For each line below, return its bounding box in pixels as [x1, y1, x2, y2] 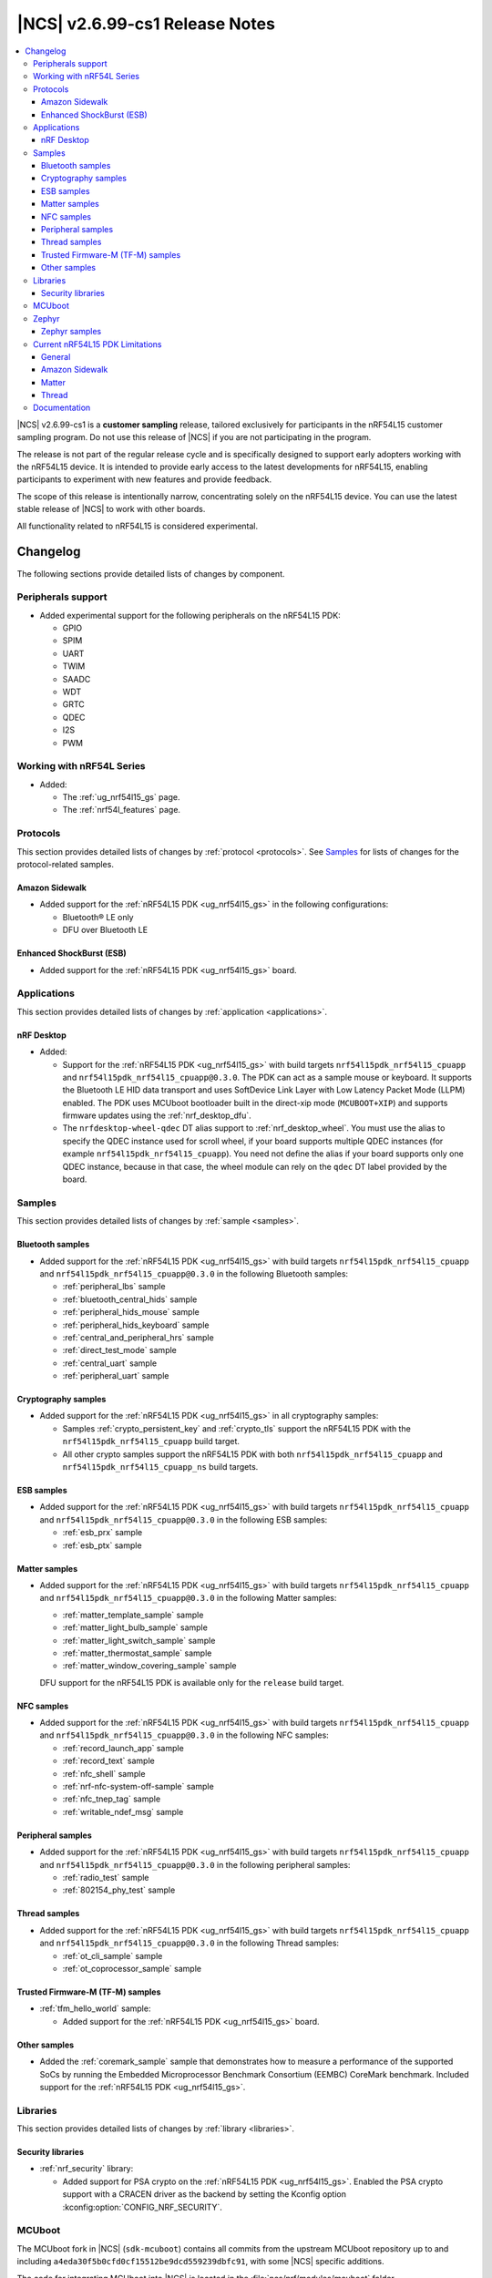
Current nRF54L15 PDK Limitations [33, 338, 162, 350]
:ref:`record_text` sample [62, 1755, 155, 1767]
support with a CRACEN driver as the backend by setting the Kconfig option [62, 2189, 346, 2200]
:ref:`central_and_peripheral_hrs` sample [62, 1331, 214, 1343]
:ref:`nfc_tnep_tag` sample [62, 1793, 161, 1804]
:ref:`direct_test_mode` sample [62, 1345, 178, 1356]
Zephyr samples [41, 326, 102, 337]
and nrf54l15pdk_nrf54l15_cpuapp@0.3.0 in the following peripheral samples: [39, 1859, 351, 1870]
